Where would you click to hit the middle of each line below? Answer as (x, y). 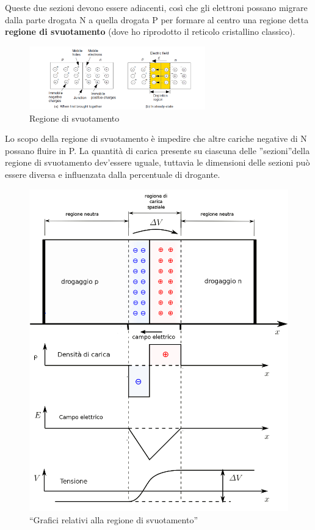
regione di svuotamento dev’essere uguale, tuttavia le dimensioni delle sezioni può (157, 162)
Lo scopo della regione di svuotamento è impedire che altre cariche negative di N (156, 138)
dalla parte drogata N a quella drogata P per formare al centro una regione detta (157, 19)
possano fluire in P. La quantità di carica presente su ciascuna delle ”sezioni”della (157, 150)
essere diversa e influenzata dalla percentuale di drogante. (113, 175)
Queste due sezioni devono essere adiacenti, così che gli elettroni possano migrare (156, 7)
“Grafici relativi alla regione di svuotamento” (114, 519)
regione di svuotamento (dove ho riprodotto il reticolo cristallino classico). (150, 31)
